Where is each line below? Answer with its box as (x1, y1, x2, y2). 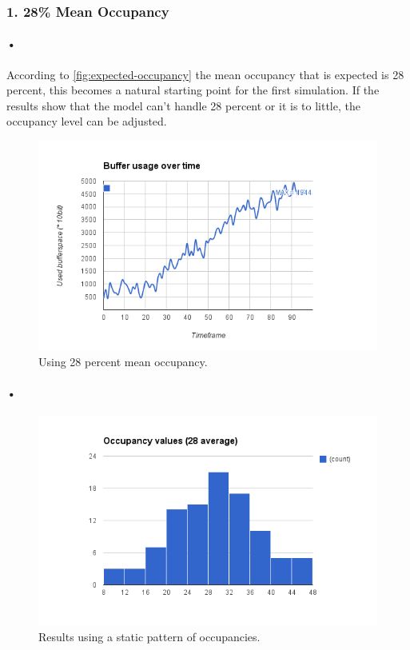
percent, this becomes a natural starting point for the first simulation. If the (6, 82, 380, 98)
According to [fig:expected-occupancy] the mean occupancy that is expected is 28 (6, 66, 404, 82)
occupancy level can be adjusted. (6, 113, 167, 130)
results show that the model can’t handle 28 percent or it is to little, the (6, 97, 360, 114)
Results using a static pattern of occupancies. (38, 628, 261, 644)
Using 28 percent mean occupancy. (38, 353, 208, 369)
